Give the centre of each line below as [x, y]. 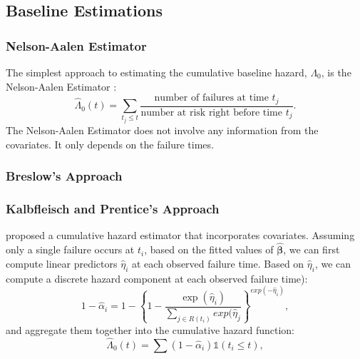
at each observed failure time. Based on [218, 263]
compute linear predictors [62, 263]
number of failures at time [211, 98]
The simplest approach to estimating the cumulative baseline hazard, [156, 72]
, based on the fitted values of [209, 249]
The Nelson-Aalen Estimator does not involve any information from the [162, 130]
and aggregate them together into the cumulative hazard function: [150, 329]
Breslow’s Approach [64, 176]
